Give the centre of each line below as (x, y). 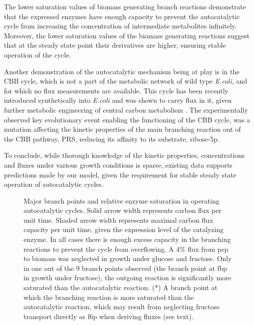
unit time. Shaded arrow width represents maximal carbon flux (118, 220)
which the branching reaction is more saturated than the (109, 297)
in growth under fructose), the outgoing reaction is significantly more (127, 278)
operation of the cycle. (38, 54)
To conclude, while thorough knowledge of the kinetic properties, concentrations (124, 155)
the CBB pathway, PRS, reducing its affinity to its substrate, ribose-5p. (112, 138)
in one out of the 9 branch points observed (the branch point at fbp (126, 268)
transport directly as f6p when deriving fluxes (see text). (109, 316)
